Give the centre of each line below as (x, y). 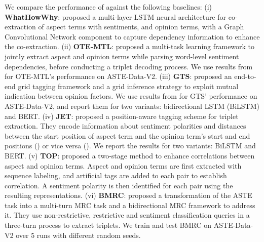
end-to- (245, 76)
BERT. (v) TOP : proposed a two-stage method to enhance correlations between (130, 155)
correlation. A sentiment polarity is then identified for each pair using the (119, 185)
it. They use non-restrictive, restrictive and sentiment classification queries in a (127, 215)
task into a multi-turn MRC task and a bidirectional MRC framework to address (130, 205)
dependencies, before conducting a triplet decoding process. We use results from (129, 66)
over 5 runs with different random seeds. (78, 235)
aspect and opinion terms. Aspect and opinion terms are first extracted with (123, 165)
